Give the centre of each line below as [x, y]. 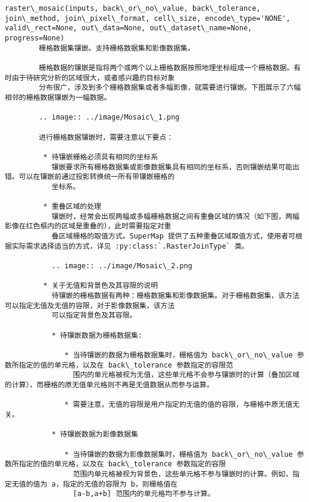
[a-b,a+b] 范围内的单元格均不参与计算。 [144, 494]
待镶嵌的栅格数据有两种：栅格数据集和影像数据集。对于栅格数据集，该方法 [175, 296]
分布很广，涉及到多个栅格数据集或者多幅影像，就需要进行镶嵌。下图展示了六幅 [170, 88]
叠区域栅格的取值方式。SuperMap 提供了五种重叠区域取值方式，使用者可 [174, 236]
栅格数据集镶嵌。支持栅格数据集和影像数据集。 [117, 48]
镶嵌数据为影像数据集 [102, 434]
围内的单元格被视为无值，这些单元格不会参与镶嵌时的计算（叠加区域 [186, 375]
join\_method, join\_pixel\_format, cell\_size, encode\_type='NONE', [148, 18]
